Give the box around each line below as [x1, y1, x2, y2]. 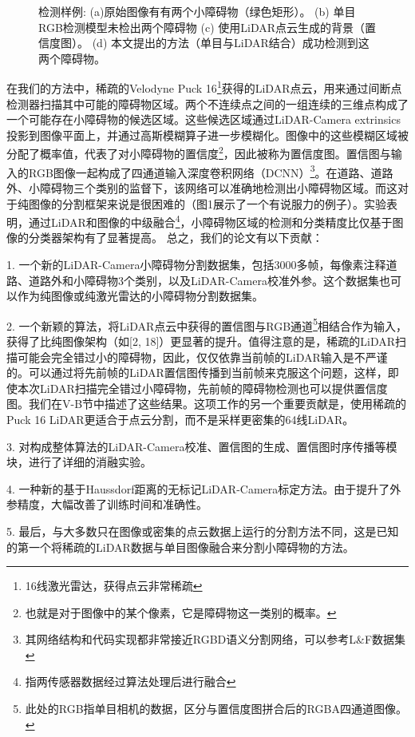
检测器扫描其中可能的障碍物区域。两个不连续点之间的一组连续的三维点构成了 [6, 95, 409, 112]
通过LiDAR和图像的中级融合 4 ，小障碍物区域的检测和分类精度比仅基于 [28, 212, 393, 230]
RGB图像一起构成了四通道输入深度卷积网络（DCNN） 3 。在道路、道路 [28, 161, 393, 180]
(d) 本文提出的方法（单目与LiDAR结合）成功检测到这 [92, 34, 370, 51]
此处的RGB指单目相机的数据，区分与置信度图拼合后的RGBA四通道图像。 [25, 700, 407, 717]
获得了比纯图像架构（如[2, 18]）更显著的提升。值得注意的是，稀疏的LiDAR [6, 332, 396, 349]
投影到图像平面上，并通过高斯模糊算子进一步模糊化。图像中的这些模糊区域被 [6, 126, 409, 143]
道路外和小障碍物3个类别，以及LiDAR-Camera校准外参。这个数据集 [28, 271, 379, 288]
